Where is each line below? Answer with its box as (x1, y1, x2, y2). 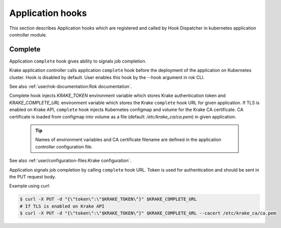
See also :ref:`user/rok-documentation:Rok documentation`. (9, 83, 132, 89)
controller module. (9, 31, 47, 37)
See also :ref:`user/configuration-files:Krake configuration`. (9, 157, 132, 163)
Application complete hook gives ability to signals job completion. (9, 58, 147, 64)
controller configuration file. (35, 143, 93, 149)
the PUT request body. (9, 173, 56, 179)
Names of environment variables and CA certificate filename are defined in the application (35, 136, 221, 142)
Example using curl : (9, 183, 50, 189)
